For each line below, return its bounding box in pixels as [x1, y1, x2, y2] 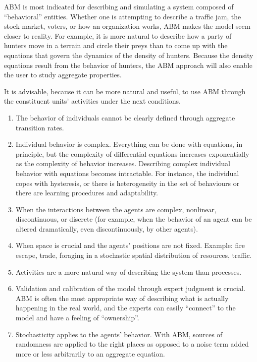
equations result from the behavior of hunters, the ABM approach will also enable [4, 60, 253, 70]
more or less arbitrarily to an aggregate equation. [15, 348, 165, 359]
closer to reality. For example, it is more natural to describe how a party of [4, 30, 232, 41]
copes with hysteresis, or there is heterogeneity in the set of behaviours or [15, 178, 240, 188]
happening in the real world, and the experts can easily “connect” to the [15, 302, 236, 313]
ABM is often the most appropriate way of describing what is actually [15, 293, 229, 303]
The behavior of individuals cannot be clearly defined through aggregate [15, 112, 235, 122]
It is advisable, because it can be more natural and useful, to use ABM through [4, 86, 246, 96]
